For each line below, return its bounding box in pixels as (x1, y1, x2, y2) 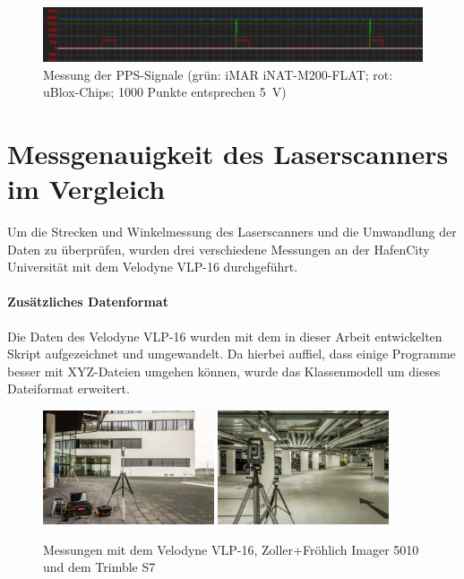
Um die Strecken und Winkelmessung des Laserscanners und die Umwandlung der (7, 222, 457, 241)
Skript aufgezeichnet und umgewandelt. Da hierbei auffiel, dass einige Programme (7, 344, 456, 363)
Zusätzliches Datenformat (7, 292, 168, 311)
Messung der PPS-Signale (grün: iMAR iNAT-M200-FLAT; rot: (43, 65, 393, 83)
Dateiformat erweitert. (7, 379, 130, 398)
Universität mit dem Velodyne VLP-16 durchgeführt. (7, 257, 298, 276)
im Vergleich (7, 170, 166, 207)
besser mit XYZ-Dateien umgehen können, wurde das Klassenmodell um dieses (7, 361, 441, 380)
